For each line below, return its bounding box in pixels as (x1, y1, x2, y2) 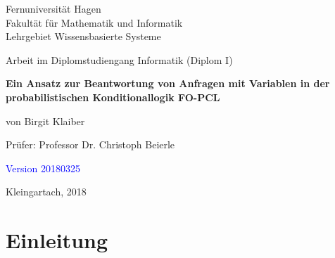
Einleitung (6, 226, 108, 254)
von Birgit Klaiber (6, 113, 85, 128)
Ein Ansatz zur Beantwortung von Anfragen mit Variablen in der (6, 76, 330, 91)
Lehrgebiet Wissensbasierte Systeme (6, 29, 161, 44)
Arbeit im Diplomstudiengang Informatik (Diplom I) (6, 52, 233, 67)
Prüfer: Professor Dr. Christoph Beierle (6, 137, 175, 152)
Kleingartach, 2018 (6, 184, 87, 199)
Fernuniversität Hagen (6, 1, 101, 15)
